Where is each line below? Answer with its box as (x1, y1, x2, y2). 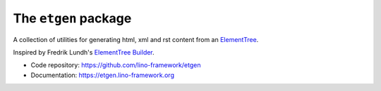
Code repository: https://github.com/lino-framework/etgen (30, 61, 201, 69)
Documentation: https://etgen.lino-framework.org (30, 71, 174, 79)
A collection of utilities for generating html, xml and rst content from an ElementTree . (13, 35, 259, 43)
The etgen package (13, 10, 132, 26)
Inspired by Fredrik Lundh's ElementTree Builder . (13, 48, 155, 56)
